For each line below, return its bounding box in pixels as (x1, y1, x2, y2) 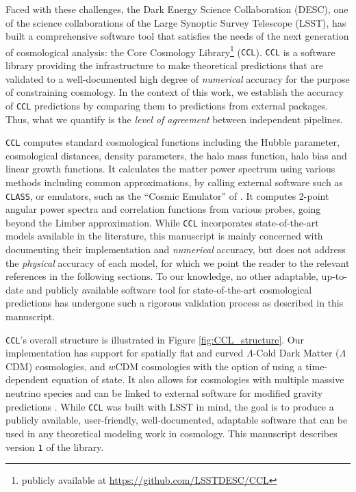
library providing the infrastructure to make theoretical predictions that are (5, 58, 324, 73)
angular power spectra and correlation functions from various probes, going (5, 202, 321, 216)
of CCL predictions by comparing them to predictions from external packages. (5, 98, 329, 112)
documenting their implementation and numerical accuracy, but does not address (5, 242, 346, 257)
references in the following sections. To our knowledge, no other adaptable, (5, 269, 318, 283)
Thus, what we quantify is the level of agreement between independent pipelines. (5, 112, 344, 126)
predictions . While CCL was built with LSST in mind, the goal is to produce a (5, 399, 334, 413)
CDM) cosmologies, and (5, 359, 105, 373)
